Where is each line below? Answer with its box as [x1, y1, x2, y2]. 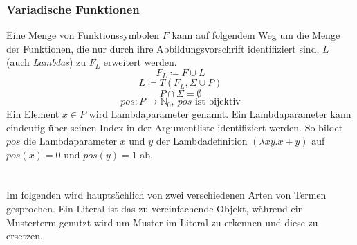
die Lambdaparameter [24, 134, 117, 148]
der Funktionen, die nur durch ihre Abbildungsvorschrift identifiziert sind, [6, 41, 320, 55]
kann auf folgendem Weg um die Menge [172, 28, 340, 42]
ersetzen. [6, 228, 43, 243]
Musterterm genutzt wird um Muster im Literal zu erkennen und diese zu [6, 215, 318, 229]
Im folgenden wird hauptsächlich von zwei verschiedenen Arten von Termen [6, 188, 327, 202]
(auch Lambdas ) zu [6, 55, 86, 69]
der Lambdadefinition [156, 134, 248, 148]
